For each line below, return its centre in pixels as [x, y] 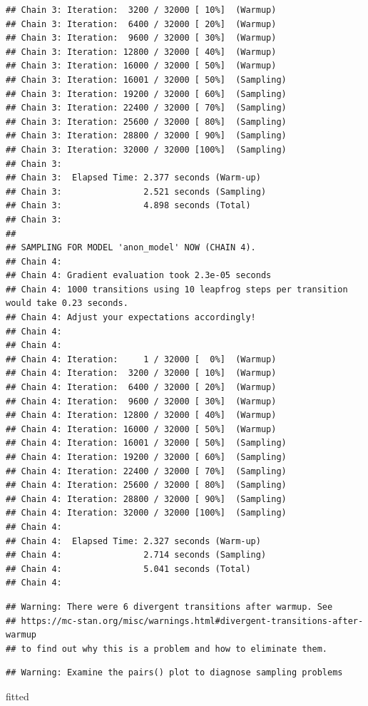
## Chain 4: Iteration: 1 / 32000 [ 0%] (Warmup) [141, 359]
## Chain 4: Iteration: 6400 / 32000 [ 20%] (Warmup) [141, 388]
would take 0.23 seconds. [67, 303]
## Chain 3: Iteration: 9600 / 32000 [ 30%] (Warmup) [141, 38]
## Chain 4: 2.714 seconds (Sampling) [136, 555]
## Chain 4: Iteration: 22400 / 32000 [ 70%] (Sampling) [146, 471]
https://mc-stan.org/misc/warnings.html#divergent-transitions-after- [192, 621]
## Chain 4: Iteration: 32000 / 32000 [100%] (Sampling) [146, 513]
